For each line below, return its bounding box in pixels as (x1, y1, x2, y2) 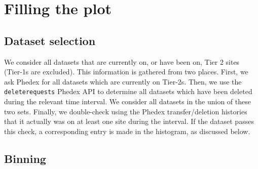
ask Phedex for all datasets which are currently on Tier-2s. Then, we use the (4, 76, 242, 87)
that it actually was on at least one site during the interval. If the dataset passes (4, 116, 254, 126)
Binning (4, 150, 46, 166)
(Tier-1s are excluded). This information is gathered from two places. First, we (4, 66, 248, 77)
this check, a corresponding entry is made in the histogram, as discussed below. (4, 125, 250, 136)
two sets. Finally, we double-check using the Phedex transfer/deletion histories (4, 106, 247, 116)
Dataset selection (4, 32, 96, 48)
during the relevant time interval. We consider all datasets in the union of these (4, 96, 251, 107)
